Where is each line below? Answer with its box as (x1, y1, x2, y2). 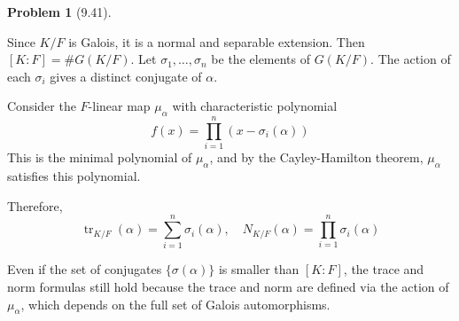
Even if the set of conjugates (7, 260, 162, 278)
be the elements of (211, 50, 311, 68)
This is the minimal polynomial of (7, 148, 192, 167)
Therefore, (7, 196, 63, 215)
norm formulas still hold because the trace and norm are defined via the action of (7, 278, 449, 295)
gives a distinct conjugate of (50, 67, 202, 85)
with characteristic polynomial (172, 97, 338, 115)
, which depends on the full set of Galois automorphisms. (20, 294, 331, 313)
